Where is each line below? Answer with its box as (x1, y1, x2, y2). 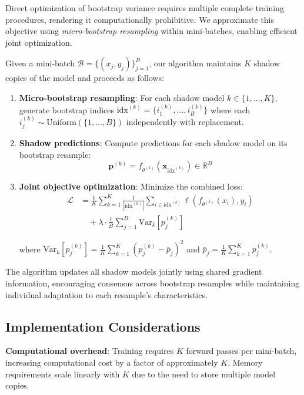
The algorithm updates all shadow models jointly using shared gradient (5, 265, 262, 278)
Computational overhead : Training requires (5, 345, 174, 357)
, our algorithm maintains (149, 57, 242, 69)
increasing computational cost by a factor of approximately (5, 356, 218, 368)
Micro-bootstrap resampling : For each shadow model (19, 91, 225, 103)
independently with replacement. (126, 115, 244, 127)
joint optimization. (5, 36, 72, 48)
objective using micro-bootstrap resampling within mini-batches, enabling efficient (5, 25, 298, 37)
